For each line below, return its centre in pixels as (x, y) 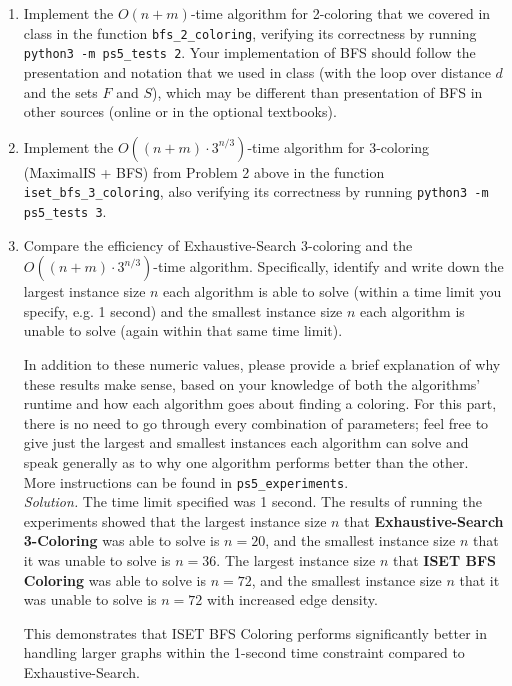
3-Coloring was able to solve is (121, 540)
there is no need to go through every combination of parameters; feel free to (256, 422)
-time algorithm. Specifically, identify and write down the (328, 266)
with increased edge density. (292, 599)
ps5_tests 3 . (65, 210)
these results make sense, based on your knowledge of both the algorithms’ (252, 383)
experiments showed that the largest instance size (175, 520)
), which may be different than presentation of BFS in (317, 91)
